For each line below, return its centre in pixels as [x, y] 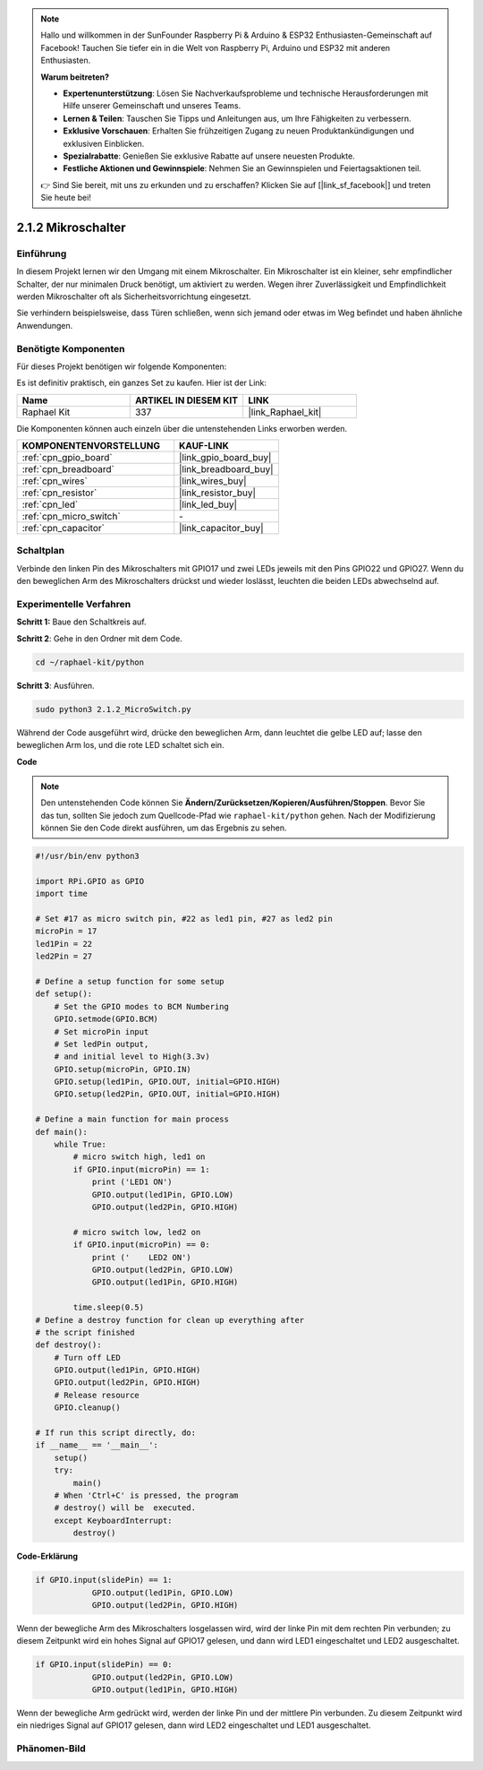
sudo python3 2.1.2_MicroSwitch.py [113, 709]
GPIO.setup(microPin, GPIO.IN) [123, 1069]
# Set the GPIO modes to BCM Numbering [142, 1006]
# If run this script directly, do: [116, 1433]
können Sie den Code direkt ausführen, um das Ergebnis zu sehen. [164, 828]
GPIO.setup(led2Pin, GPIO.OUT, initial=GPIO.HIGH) [167, 1094]
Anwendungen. [45, 325]
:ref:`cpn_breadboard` [68, 469]
